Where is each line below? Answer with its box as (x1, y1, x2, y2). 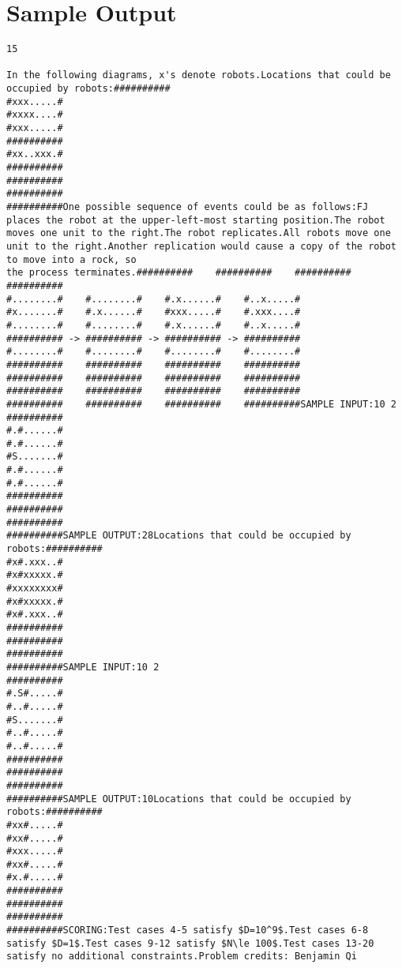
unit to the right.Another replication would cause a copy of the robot (6, 240, 396, 252)
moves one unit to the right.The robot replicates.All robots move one (6, 227, 391, 239)
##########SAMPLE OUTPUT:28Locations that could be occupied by (6, 530, 351, 542)
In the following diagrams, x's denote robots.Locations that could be (6, 69, 391, 81)
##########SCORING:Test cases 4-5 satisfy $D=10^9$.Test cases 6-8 (6, 925, 369, 936)
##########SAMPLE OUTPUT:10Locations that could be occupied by (6, 793, 351, 805)
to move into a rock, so (6, 253, 137, 265)
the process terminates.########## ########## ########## (6, 267, 351, 279)
